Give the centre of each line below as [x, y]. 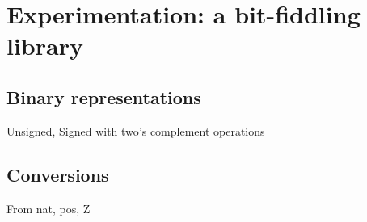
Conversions [58, 174]
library [45, 46]
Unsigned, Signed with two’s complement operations [136, 130]
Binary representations [104, 96]
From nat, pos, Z [49, 208]
